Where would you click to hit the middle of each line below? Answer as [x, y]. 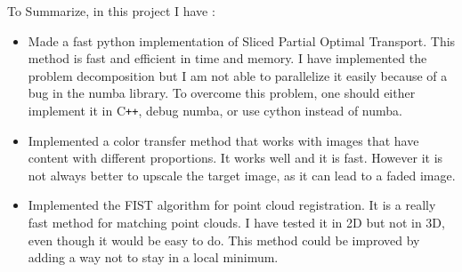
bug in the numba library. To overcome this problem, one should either [222, 93]
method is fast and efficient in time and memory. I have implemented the [227, 58]
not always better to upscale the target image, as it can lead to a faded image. [242, 175]
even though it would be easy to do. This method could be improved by [224, 240]
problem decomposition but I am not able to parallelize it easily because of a [238, 75]
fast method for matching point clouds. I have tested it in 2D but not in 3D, [236, 222]
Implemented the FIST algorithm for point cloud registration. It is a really [232, 205]
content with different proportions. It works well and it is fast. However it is [235, 158]
